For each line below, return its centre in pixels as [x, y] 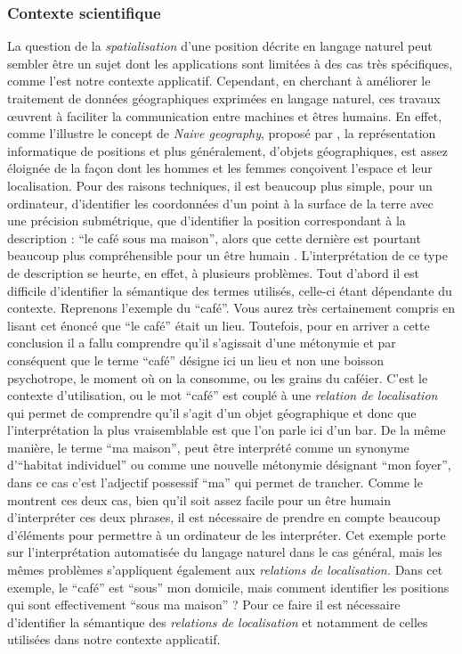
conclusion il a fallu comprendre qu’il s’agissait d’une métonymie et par [202, 343]
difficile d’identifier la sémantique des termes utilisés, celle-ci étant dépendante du [230, 290]
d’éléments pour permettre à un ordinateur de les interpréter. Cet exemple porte [227, 534]
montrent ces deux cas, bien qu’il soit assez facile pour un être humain [199, 499]
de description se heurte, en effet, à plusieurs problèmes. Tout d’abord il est [214, 272]
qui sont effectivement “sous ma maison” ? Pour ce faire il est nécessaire [204, 605]
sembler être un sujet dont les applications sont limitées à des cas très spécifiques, [230, 63]
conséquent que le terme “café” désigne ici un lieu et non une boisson [196, 360]
